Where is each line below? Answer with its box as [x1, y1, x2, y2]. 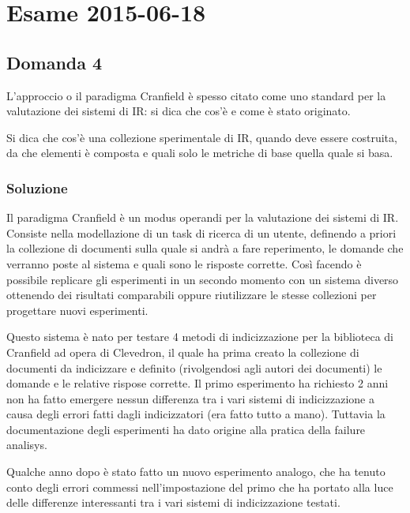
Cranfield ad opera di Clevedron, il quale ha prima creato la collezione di [6, 343, 359, 360]
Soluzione [6, 178, 68, 197]
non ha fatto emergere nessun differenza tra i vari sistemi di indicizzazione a [6, 390, 374, 406]
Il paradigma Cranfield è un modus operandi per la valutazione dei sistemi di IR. [6, 209, 399, 226]
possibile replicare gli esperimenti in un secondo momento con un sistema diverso [6, 271, 399, 287]
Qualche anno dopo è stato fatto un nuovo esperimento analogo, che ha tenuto [6, 463, 386, 480]
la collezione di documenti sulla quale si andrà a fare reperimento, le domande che [6, 240, 404, 256]
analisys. [6, 436, 47, 453]
